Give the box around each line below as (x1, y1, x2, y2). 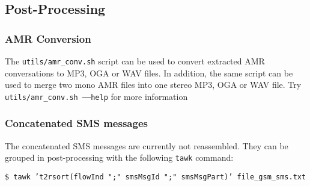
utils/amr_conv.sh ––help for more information (5, 90, 188, 102)
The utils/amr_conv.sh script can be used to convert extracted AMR (5, 55, 265, 67)
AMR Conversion (5, 31, 91, 46)
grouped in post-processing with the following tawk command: (5, 151, 234, 164)
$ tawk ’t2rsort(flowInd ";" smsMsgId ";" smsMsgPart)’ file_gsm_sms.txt (5, 172, 306, 181)
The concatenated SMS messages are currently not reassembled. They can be (5, 139, 288, 152)
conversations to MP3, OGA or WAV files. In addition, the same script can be (5, 66, 293, 79)
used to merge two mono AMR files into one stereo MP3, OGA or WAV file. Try (5, 78, 302, 91)
